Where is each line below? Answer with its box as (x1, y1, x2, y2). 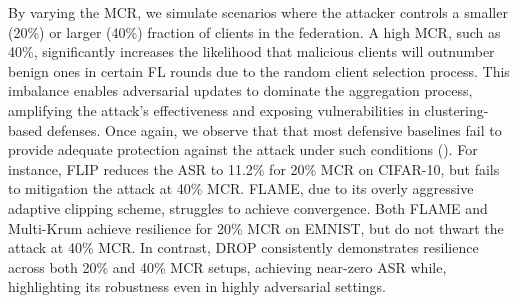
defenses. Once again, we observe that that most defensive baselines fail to (46, 119, 502, 140)
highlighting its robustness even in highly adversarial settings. (8, 276, 386, 297)
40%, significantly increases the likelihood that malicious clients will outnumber (8, 41, 495, 62)
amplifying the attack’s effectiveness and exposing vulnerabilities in (8, 99, 420, 120)
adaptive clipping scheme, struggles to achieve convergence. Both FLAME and (8, 197, 488, 218)
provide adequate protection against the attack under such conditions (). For (8, 139, 478, 160)
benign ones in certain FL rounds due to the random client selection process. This (8, 60, 510, 81)
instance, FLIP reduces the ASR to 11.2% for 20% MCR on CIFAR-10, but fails (8, 158, 500, 179)
